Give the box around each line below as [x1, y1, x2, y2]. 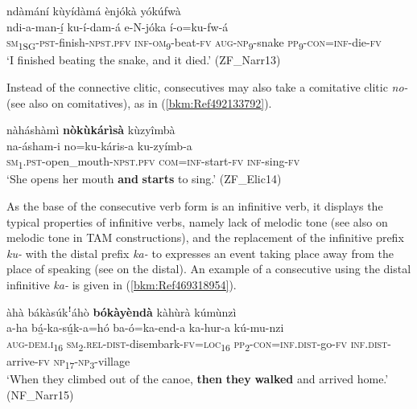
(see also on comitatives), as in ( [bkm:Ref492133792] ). [6, 94, 272, 111]
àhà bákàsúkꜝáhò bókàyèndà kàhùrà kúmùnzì [6, 303, 237, 320]
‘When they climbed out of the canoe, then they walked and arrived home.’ [6, 370, 389, 387]
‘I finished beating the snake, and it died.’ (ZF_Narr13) [6, 51, 281, 68]
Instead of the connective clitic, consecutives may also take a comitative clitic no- [6, 78, 408, 95]
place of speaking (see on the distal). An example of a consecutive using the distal [6, 260, 411, 277]
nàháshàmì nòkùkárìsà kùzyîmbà [6, 121, 175, 138]
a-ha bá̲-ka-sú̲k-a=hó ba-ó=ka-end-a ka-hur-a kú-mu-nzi [6, 319, 284, 336]
